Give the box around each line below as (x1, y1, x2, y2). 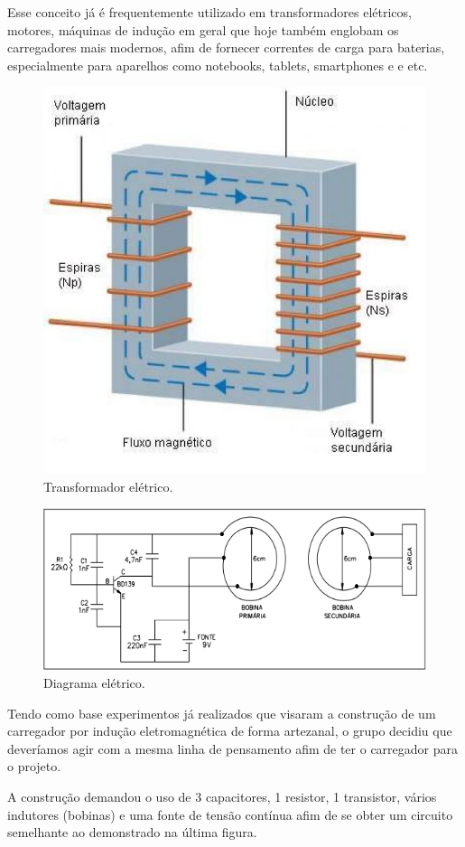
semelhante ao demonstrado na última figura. (7, 823, 257, 842)
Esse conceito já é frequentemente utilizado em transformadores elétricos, (7, 3, 412, 21)
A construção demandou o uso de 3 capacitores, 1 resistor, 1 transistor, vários (7, 787, 437, 805)
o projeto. (7, 757, 61, 776)
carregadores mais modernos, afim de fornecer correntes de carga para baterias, (7, 38, 445, 57)
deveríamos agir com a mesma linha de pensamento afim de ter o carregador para (7, 739, 458, 758)
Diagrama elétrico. (43, 673, 145, 692)
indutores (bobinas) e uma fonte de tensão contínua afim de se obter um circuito (7, 805, 453, 823)
